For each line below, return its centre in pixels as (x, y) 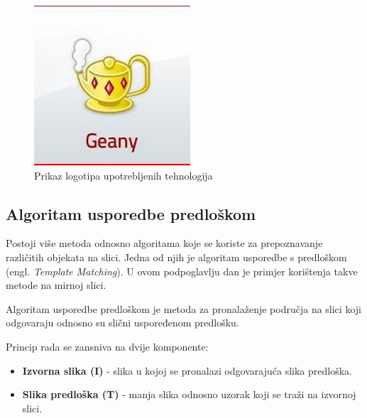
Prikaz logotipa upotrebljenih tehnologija (124, 175)
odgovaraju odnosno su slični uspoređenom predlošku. (122, 323)
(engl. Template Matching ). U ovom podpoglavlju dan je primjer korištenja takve (182, 271)
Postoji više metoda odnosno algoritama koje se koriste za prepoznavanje (164, 243)
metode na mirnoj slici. (56, 285)
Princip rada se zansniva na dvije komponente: (107, 346)
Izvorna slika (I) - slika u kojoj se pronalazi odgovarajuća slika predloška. (187, 370)
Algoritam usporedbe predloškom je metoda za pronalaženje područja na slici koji (183, 308)
